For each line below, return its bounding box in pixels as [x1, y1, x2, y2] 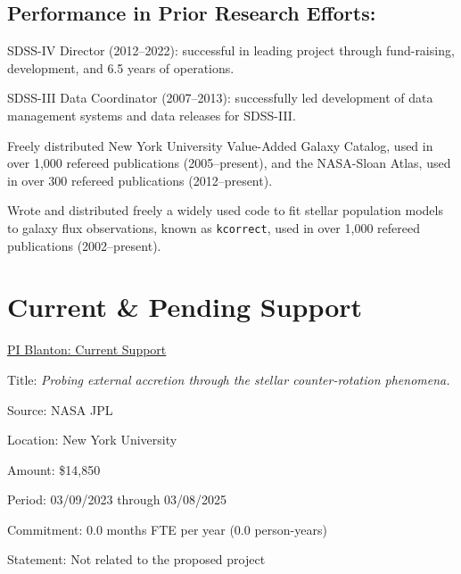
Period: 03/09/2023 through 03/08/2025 [7, 490, 227, 509]
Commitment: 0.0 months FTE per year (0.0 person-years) [7, 520, 327, 538]
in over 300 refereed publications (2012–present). [7, 171, 273, 189]
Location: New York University [7, 430, 177, 449]
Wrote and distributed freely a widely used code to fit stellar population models [7, 201, 443, 220]
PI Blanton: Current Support [7, 340, 167, 359]
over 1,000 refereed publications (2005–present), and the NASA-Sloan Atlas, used [7, 154, 451, 172]
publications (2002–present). [7, 236, 161, 254]
